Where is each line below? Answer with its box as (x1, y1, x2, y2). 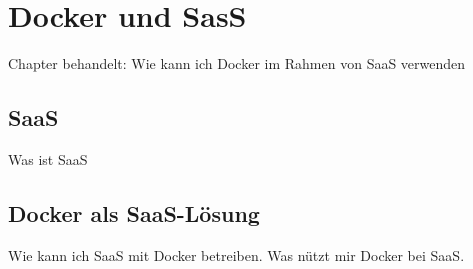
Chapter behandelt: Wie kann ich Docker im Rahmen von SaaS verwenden (8, 53, 466, 74)
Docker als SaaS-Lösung (8, 197, 260, 228)
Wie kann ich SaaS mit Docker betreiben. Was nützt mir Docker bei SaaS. (8, 244, 465, 265)
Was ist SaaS (8, 148, 88, 169)
